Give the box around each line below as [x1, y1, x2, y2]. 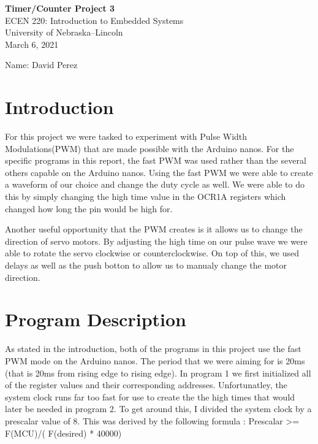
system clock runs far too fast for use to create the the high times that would [5, 390, 295, 403]
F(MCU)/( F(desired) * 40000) [5, 426, 122, 439]
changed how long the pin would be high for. [5, 202, 173, 215]
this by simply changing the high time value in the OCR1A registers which [5, 190, 286, 203]
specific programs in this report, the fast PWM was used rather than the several [5, 154, 306, 167]
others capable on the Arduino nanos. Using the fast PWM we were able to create [5, 166, 313, 178]
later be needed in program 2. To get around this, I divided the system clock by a [5, 402, 312, 415]
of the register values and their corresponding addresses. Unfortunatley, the [5, 378, 287, 391]
